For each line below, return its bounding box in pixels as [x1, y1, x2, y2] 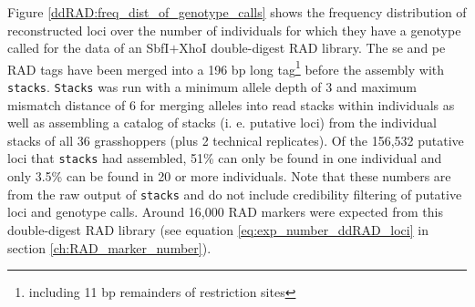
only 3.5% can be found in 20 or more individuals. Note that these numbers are [7, 167, 451, 186]
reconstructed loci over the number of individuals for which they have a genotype [7, 20, 461, 39]
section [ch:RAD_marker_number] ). [7, 238, 212, 257]
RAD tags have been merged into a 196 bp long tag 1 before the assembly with [7, 56, 445, 78]
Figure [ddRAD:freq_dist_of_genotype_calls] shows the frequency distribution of [7, 3, 467, 21]
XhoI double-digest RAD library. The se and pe [179, 38, 446, 57]
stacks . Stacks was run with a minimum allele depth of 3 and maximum [7, 77, 417, 97]
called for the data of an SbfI [7, 38, 170, 57]
